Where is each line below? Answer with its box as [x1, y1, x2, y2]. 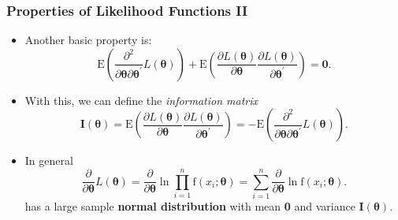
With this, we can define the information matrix [24, 91, 259, 108]
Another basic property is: [24, 32, 152, 48]
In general [24, 152, 73, 169]
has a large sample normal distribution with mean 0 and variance [24, 198, 355, 214]
